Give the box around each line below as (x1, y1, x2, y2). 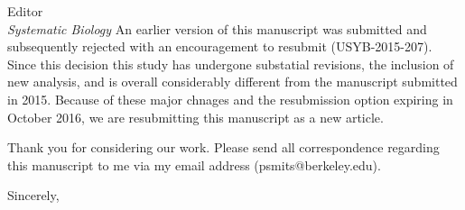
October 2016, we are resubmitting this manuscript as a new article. (7, 107, 384, 126)
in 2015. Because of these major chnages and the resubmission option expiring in (7, 89, 453, 108)
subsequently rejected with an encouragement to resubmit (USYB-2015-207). (7, 37, 432, 56)
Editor (7, 2, 43, 20)
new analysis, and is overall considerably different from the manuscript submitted (7, 72, 458, 91)
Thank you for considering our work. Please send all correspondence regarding (7, 138, 440, 157)
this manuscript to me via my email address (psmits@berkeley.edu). (7, 155, 381, 174)
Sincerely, (7, 186, 60, 205)
